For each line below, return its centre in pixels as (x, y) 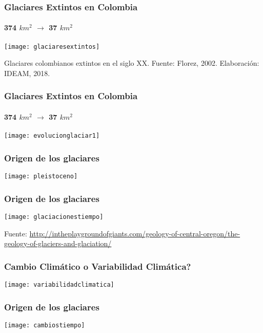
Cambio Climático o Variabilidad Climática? (98, 266)
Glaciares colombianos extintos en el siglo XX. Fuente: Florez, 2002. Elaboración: (132, 63)
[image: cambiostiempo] (45, 325)
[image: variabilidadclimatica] (59, 284)
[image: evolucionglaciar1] (52, 136)
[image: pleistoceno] (41, 176)
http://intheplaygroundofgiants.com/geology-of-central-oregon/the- (135, 233)
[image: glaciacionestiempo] (54, 217)
